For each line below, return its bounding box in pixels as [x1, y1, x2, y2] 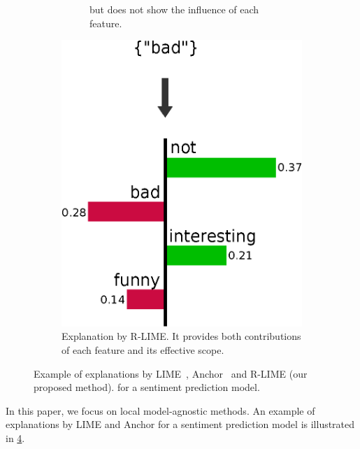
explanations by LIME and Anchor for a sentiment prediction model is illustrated [6, 417, 355, 432]
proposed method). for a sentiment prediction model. [34, 380, 260, 394]
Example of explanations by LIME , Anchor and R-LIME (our [34, 366, 308, 380]
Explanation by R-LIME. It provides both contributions [62, 329, 301, 343]
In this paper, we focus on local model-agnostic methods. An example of [6, 403, 315, 418]
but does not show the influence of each [89, 2, 259, 16]
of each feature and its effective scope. [62, 342, 224, 357]
